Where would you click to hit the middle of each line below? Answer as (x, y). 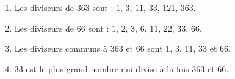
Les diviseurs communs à (61, 48)
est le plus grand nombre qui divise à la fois (107, 68)
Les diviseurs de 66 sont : (62, 28)
